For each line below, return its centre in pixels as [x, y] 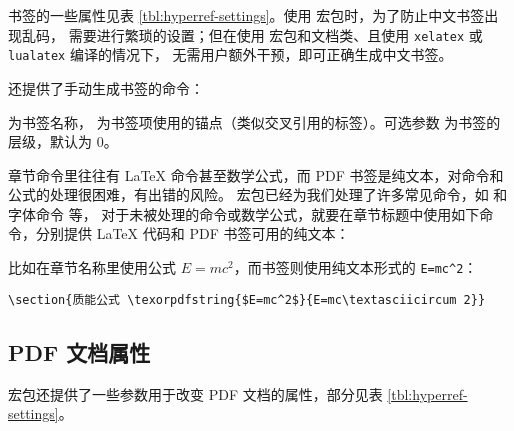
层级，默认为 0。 [63, 141]
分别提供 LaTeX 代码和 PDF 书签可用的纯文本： [192, 233]
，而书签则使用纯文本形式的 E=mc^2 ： [355, 267]
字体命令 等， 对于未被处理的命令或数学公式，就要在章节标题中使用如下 [244, 213]
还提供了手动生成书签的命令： [106, 87]
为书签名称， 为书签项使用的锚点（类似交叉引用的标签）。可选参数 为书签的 [254, 121]
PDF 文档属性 [79, 351]
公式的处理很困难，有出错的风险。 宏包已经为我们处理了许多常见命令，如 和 [258, 194]
